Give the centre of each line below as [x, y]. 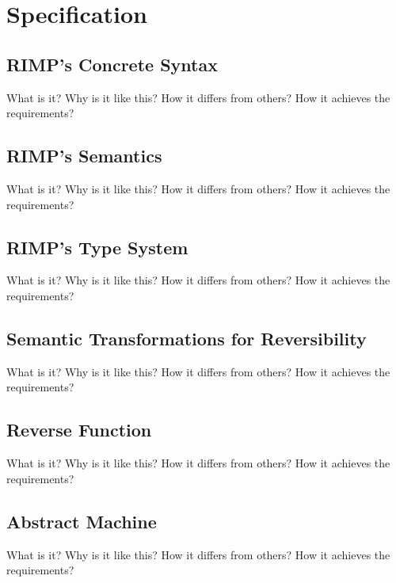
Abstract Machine [82, 521]
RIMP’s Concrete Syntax [112, 64]
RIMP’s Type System [97, 247]
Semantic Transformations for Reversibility [187, 338]
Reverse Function [79, 430]
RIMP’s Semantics [84, 156]
